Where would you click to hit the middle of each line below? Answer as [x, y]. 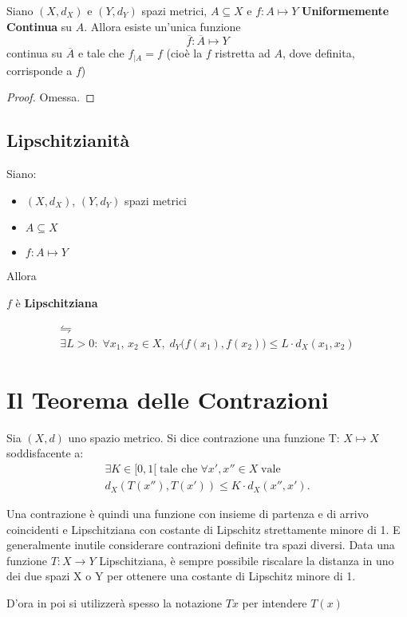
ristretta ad [243, 53]
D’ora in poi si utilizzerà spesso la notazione [115, 603]
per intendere [275, 603]
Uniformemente [346, 10]
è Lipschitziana [57, 303]
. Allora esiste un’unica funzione [162, 26]
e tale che [101, 53]
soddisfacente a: [45, 453]
